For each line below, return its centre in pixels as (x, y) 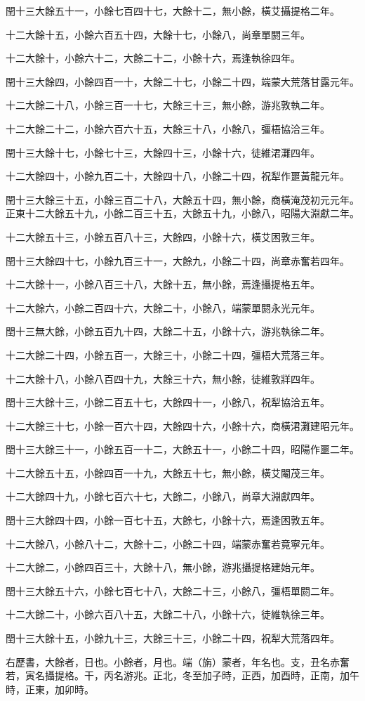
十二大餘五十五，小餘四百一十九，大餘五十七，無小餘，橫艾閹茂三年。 (168, 472)
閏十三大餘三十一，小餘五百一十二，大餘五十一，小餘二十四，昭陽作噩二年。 (182, 449)
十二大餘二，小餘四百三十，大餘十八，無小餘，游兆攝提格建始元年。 (163, 567)
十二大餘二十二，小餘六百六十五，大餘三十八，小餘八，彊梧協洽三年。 (168, 128)
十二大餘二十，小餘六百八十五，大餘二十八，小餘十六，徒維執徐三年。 (168, 614)
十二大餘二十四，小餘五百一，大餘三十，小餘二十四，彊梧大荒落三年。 (168, 354)
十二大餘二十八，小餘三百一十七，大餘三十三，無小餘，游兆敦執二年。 (168, 105)
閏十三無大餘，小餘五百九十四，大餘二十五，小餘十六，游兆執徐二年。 (168, 331)
